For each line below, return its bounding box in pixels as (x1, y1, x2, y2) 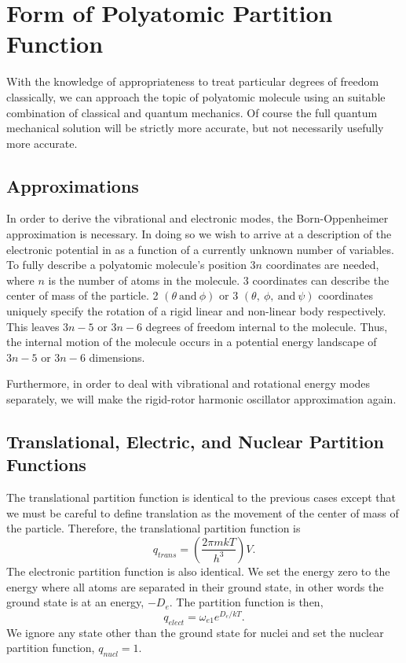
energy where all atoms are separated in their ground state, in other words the (6, 578, 384, 595)
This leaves (6, 318, 60, 334)
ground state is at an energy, (6, 594, 144, 610)
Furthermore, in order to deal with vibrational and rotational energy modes (6, 375, 371, 392)
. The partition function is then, (169, 594, 324, 610)
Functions (6, 452, 86, 477)
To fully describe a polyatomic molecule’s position (6, 256, 247, 273)
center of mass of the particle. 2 (6, 287, 159, 304)
